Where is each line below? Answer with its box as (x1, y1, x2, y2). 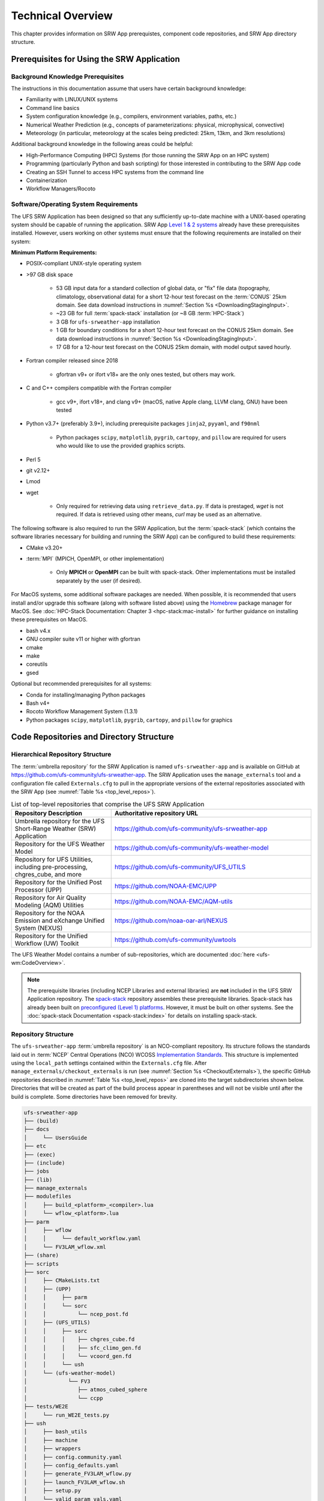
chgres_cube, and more (14, 870, 82, 878)
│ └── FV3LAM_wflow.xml (23, 1243, 106, 1250)
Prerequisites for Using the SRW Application (11, 54, 180, 64)
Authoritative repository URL (114, 809, 199, 817)
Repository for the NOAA (14, 908, 85, 917)
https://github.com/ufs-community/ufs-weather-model (114, 844, 269, 852)
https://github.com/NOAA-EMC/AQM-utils (114, 897, 233, 905)
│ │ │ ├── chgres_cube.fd (23, 1336, 135, 1343)
